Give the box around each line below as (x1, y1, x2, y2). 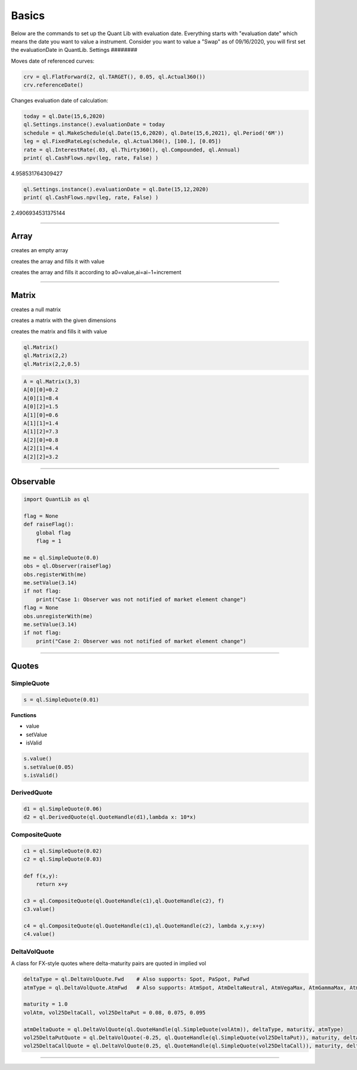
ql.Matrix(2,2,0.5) (23, 361, 80, 367)
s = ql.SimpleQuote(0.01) (23, 696, 99, 703)
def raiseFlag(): (23, 521, 74, 528)
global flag (36, 529, 71, 536)
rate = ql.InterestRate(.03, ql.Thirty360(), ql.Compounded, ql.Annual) (23, 146, 240, 153)
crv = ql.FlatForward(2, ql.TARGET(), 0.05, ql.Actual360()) (23, 73, 206, 80)
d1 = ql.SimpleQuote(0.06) (23, 805, 102, 812)
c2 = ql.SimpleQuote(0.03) (23, 855, 102, 863)
